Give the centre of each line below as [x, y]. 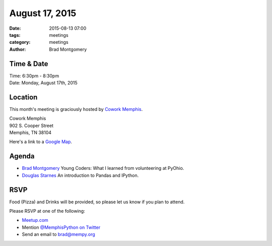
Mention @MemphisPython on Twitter [61, 227]
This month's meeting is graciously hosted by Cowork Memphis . [76, 109]
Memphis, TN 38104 [30, 133]
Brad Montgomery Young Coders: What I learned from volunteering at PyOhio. [103, 168]
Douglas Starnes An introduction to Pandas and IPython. [80, 175]
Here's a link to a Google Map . [41, 142]
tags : [15, 35]
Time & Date [29, 64]
